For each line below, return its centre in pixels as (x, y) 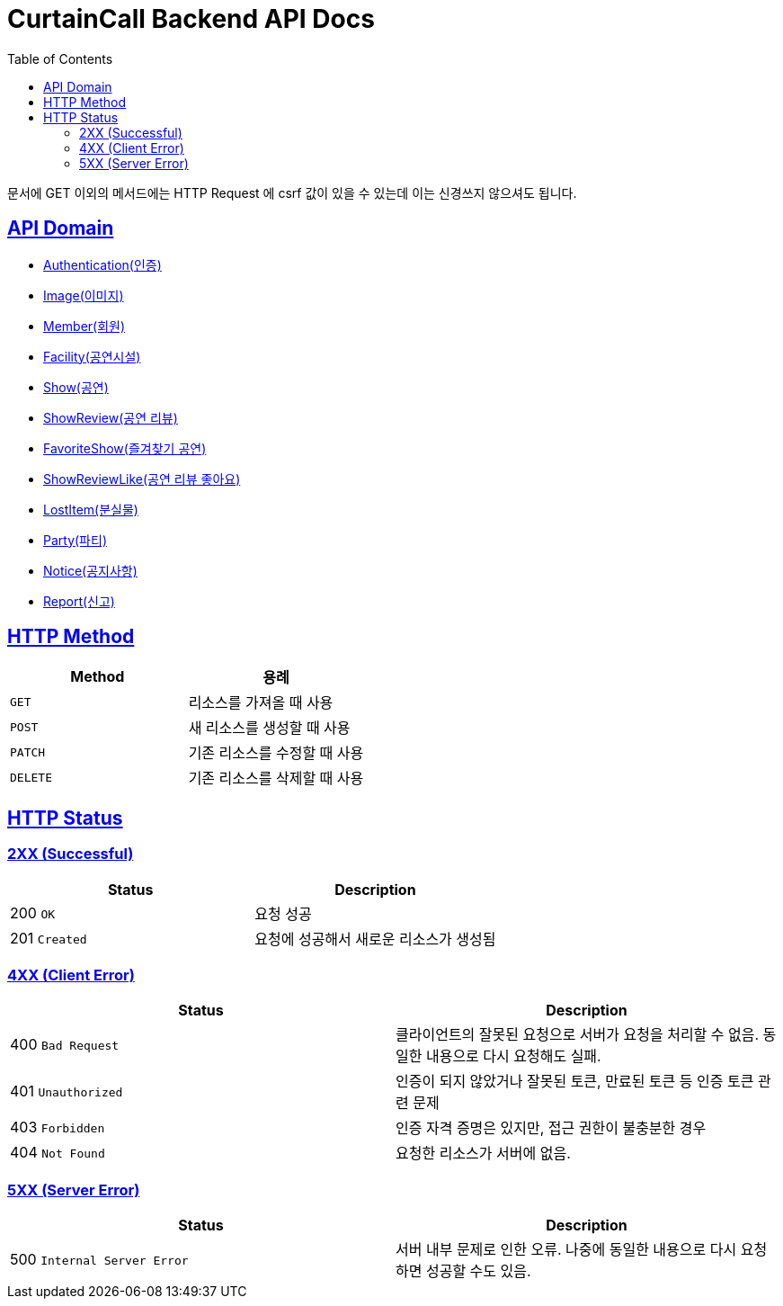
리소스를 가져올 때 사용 (261, 703)
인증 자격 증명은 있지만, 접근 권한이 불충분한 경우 (551, 1128)
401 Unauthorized (67, 1091)
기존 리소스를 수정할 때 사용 (276, 753)
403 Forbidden (58, 1127)
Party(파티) (75, 540)
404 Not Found (58, 1153)
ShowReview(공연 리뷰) (111, 417)
